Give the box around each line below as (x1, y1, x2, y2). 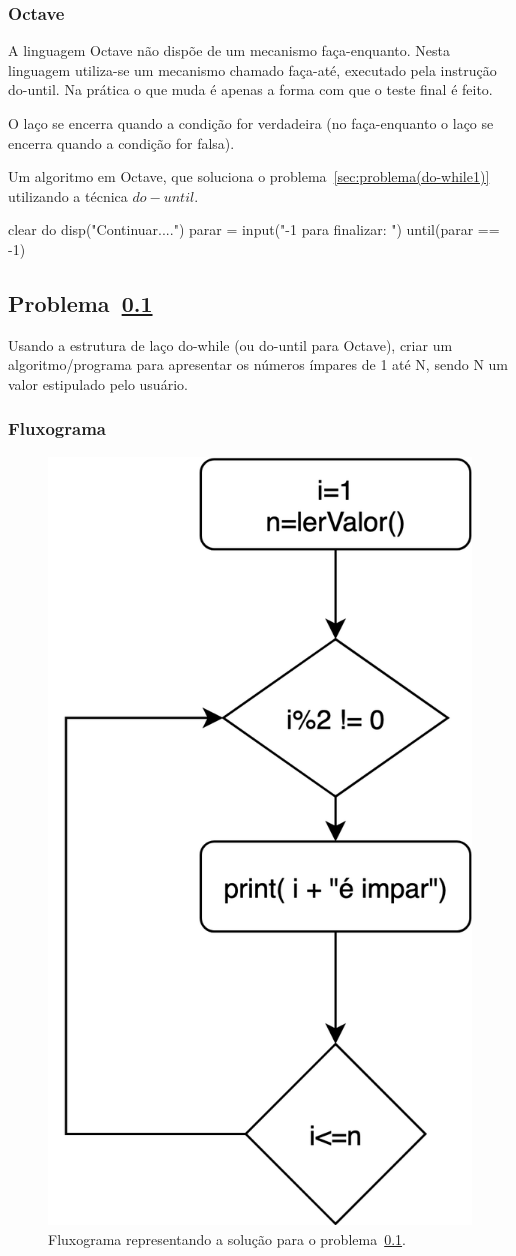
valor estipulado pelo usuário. (8, 373, 188, 394)
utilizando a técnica (8, 185, 128, 206)
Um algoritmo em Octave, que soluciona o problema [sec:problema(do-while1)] (8, 166, 490, 187)
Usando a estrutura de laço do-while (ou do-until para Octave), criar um (8, 334, 453, 355)
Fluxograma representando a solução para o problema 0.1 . (48, 1228, 406, 1249)
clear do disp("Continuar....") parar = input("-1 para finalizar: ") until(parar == (8, 219, 500, 240)
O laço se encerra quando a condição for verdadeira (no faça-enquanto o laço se (8, 113, 494, 133)
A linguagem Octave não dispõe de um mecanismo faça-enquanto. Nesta (8, 40, 450, 61)
